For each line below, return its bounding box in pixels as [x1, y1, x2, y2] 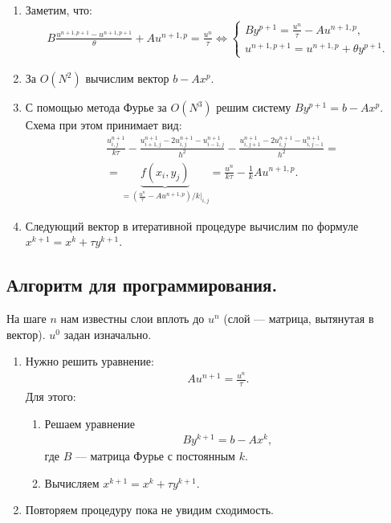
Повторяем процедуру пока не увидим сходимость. [25, 501, 274, 518]
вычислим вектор [85, 70, 169, 87]
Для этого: [25, 387, 76, 404]
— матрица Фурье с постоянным [75, 447, 235, 464]
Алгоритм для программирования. [6, 272, 278, 297]
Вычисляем [44, 474, 100, 491]
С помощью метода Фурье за [25, 99, 167, 116]
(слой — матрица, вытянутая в [223, 310, 374, 327]
